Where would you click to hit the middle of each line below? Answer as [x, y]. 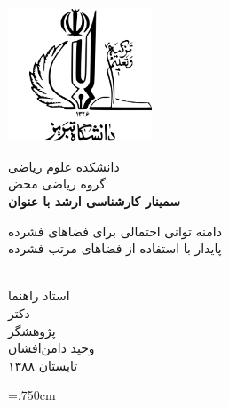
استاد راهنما [39, 295]
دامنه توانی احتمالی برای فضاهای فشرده [115, 231]
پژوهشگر [32, 330]
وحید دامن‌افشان [51, 348]
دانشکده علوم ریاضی [64, 166]
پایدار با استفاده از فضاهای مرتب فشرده [115, 248]
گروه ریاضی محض [57, 184]
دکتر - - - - [36, 312]
